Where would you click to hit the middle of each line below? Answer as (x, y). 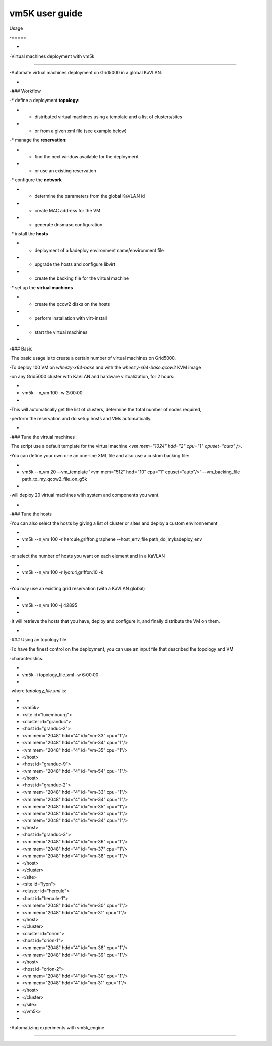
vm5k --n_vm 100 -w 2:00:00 (52, 393)
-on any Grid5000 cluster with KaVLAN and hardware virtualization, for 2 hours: (92, 376)
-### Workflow (25, 91)
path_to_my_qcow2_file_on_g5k (54, 479)
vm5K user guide (46, 13)
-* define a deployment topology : (44, 101)
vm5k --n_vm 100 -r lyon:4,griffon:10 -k (62, 572)
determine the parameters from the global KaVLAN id (90, 196)
